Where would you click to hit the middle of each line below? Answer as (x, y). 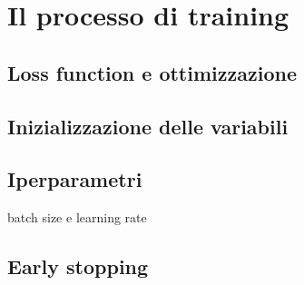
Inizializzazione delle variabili (148, 126)
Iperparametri (75, 179)
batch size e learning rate (77, 217)
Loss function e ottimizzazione (152, 72)
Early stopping (78, 266)
